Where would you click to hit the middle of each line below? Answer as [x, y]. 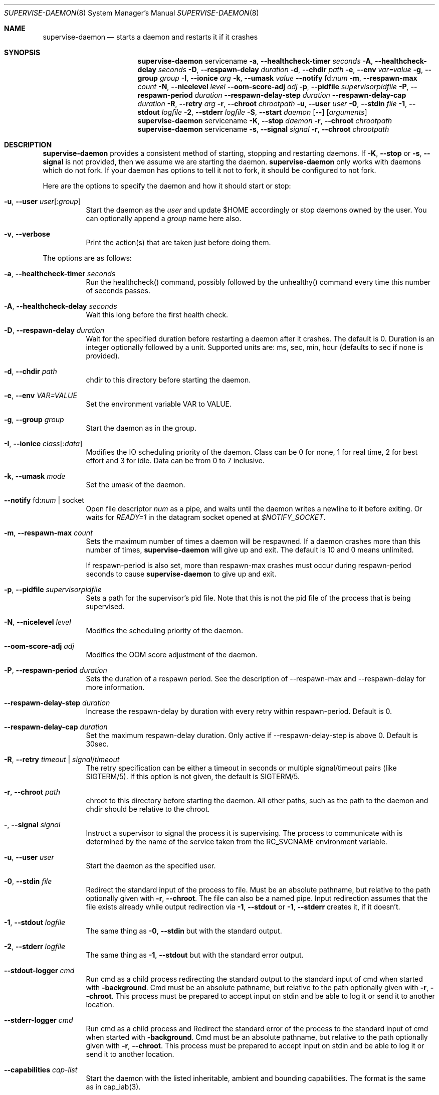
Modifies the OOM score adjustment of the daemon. [172, 655]
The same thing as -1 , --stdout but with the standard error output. [195, 955]
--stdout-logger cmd [39, 970]
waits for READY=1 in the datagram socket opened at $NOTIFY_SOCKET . [206, 517]
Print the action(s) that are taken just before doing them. [178, 242]
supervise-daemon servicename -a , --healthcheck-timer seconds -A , [255, 61]
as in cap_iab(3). [113, 1087]
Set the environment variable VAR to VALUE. [159, 404]
